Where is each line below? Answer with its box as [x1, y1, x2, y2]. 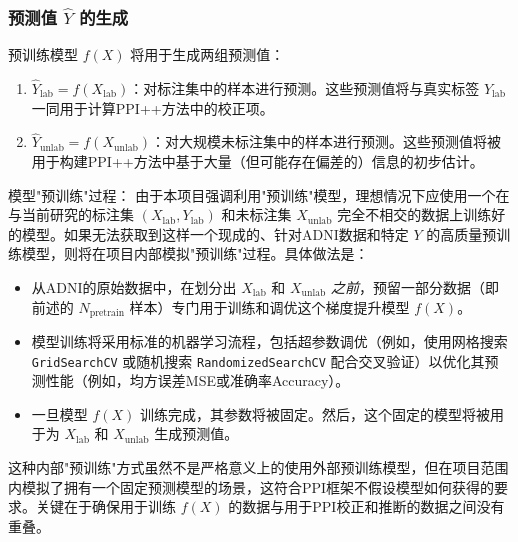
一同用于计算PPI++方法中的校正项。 [31, 97, 274, 118]
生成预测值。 [154, 423, 239, 444]
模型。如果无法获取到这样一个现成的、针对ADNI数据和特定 [21, 223, 409, 244]
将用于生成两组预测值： [130, 44, 285, 65]
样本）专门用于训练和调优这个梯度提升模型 [129, 296, 410, 317]
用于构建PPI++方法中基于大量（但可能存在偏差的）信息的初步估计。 [31, 151, 484, 172]
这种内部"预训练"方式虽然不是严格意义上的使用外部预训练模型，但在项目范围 [8, 457, 509, 478]
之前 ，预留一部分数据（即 [331, 277, 500, 297]
